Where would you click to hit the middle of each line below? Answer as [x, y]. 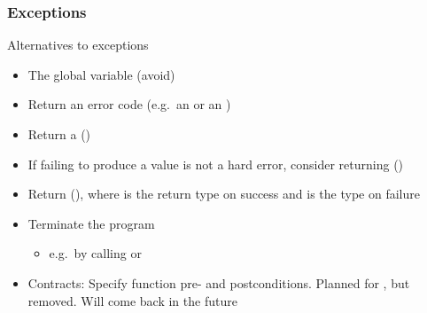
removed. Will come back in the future [132, 300]
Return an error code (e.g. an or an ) [129, 104]
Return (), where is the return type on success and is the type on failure [224, 194]
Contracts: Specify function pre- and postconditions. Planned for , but [219, 282]
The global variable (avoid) [101, 74]
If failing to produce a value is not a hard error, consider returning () [216, 164]
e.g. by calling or [95, 253]
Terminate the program [91, 223]
